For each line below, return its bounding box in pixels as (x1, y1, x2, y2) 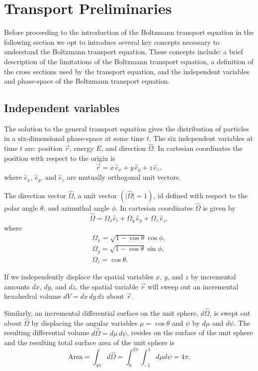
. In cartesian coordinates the (153, 143, 243, 153)
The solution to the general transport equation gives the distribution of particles (4, 123, 249, 133)
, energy (70, 143, 94, 153)
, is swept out (209, 308, 251, 318)
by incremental (190, 271, 236, 282)
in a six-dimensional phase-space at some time (4, 133, 145, 143)
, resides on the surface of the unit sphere (127, 327, 253, 338)
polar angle (4, 202, 38, 213)
